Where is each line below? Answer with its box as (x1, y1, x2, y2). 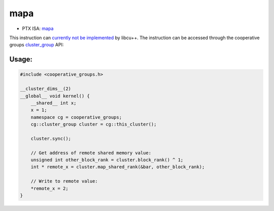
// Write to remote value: (30, 178, 98, 184)
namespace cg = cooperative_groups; (30, 114, 122, 120)
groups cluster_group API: (9, 42, 64, 48)
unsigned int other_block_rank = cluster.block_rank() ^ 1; (30, 157, 184, 163)
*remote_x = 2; (30, 186, 68, 191)
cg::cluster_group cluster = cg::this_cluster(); (30, 122, 157, 127)
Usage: (9, 55, 33, 64)
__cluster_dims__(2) (20, 86, 71, 92)
